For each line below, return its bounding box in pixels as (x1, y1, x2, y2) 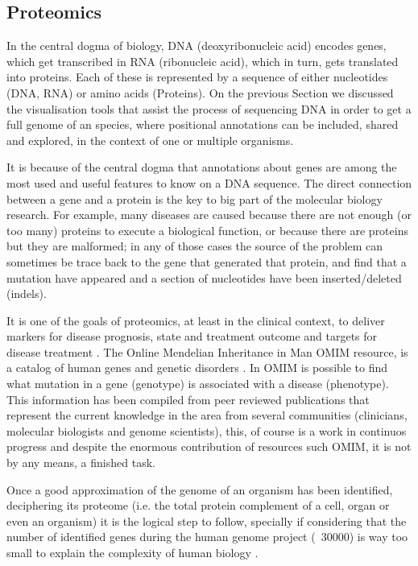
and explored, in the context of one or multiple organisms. (6, 131, 294, 148)
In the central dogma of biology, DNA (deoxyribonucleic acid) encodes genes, (6, 37, 387, 54)
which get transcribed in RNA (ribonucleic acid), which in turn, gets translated (6, 52, 399, 69)
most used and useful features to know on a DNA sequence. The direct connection (6, 174, 412, 191)
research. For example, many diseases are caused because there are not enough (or (6, 206, 412, 223)
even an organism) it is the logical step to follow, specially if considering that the (6, 512, 407, 529)
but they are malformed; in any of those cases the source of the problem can (6, 238, 383, 254)
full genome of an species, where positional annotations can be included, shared (6, 116, 399, 133)
